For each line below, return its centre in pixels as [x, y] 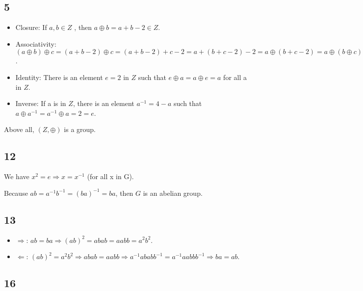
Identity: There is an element [59, 77]
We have [17, 176]
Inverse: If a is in [41, 103]
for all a [235, 77]
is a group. [80, 129]
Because [16, 193]
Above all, [19, 129]
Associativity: [36, 43]
